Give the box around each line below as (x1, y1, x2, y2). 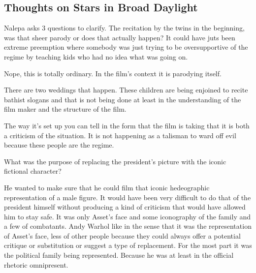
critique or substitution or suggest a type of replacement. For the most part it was (4, 240, 252, 250)
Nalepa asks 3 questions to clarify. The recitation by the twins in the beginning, (4, 23, 245, 33)
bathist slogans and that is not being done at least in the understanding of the (4, 94, 241, 104)
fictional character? (4, 166, 62, 176)
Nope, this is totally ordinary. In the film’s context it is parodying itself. (4, 68, 222, 78)
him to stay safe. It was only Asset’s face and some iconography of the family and (4, 211, 251, 221)
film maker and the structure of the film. (4, 104, 127, 114)
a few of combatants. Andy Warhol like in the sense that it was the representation (4, 221, 252, 231)
